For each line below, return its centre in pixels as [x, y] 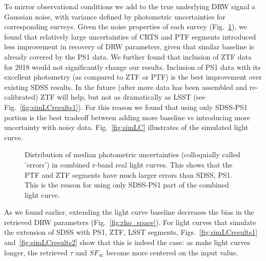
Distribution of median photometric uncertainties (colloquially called [132, 154]
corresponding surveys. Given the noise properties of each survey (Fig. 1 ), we [126, 26]
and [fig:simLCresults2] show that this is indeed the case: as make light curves [127, 242]
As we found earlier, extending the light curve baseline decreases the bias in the [129, 212]
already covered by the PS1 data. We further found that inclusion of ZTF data [128, 56]
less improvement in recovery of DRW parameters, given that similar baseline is [129, 46]
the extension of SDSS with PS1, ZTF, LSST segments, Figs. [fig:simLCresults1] [131, 232]
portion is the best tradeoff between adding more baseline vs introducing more [127, 117]
